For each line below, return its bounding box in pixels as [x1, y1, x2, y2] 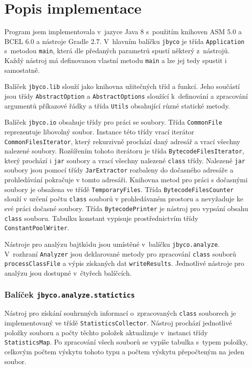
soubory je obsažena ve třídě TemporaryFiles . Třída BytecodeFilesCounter [4, 184, 234, 194]
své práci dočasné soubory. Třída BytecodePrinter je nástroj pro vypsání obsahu [4, 203, 249, 214]
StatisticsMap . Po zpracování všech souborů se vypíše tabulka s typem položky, [4, 337, 248, 347]
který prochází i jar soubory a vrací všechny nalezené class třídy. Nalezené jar [4, 155, 245, 165]
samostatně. [4, 65, 40, 75]
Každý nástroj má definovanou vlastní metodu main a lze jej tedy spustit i [4, 55, 227, 65]
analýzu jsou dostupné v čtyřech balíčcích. [4, 267, 132, 278]
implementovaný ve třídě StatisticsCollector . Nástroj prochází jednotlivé [4, 318, 232, 327]
